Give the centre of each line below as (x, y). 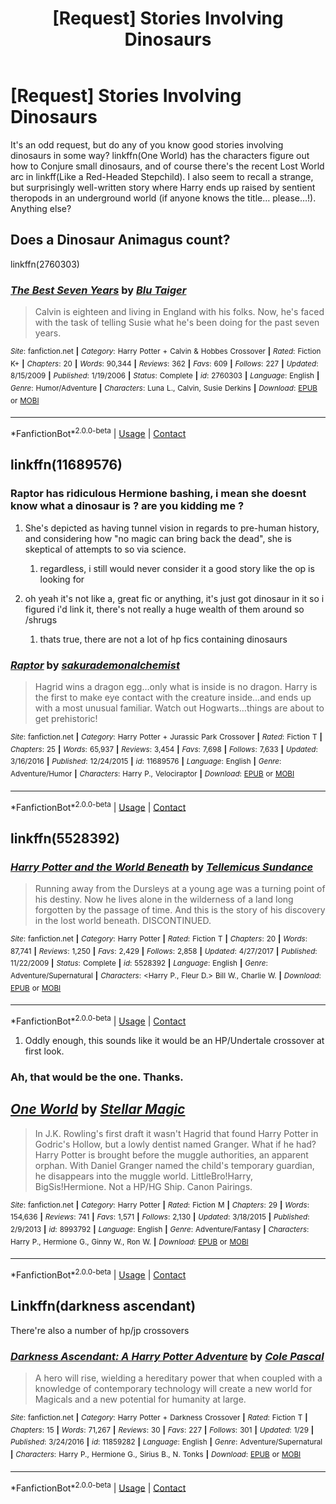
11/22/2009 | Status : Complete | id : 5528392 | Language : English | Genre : (139, 963)
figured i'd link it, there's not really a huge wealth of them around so (164, 609)
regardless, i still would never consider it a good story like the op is (177, 568)
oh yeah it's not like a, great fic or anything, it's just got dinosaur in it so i (174, 598)
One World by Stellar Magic (98, 1109)
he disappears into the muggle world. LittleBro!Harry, (144, 1176)
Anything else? (41, 208)
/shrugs (41, 619)
